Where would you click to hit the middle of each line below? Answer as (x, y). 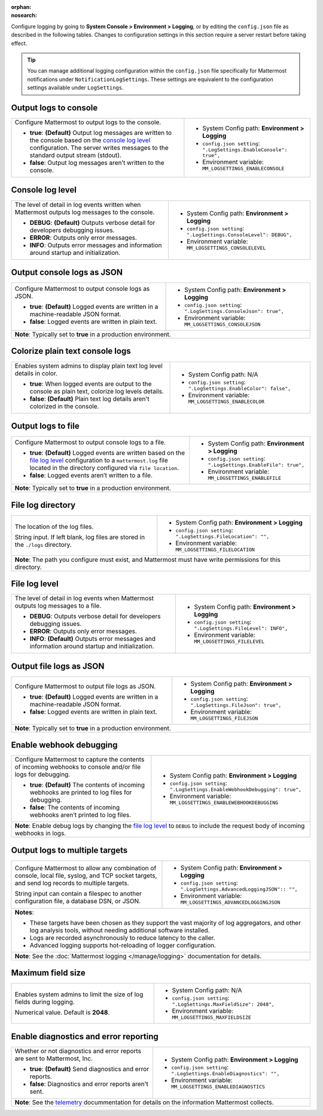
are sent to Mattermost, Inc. (54, 1058)
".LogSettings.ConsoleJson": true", (234, 312)
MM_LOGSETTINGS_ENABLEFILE (244, 478)
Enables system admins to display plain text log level (89, 366)
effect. (19, 43)
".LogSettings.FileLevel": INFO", (241, 629)
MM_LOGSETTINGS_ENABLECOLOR (226, 401)
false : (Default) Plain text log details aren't (89, 399)
